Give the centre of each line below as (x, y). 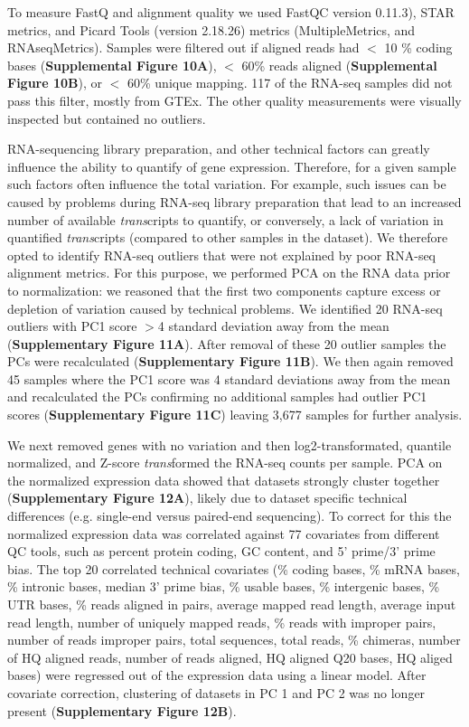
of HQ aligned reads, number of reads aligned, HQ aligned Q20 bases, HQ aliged (230, 657)
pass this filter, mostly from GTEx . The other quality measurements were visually (234, 100)
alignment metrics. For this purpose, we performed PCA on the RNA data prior (229, 273)
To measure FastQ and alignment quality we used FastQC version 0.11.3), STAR (231, 12)
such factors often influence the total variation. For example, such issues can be (227, 184)
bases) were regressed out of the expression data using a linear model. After (217, 675)
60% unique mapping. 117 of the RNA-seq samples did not (290, 83)
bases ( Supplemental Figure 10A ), (112, 65)
